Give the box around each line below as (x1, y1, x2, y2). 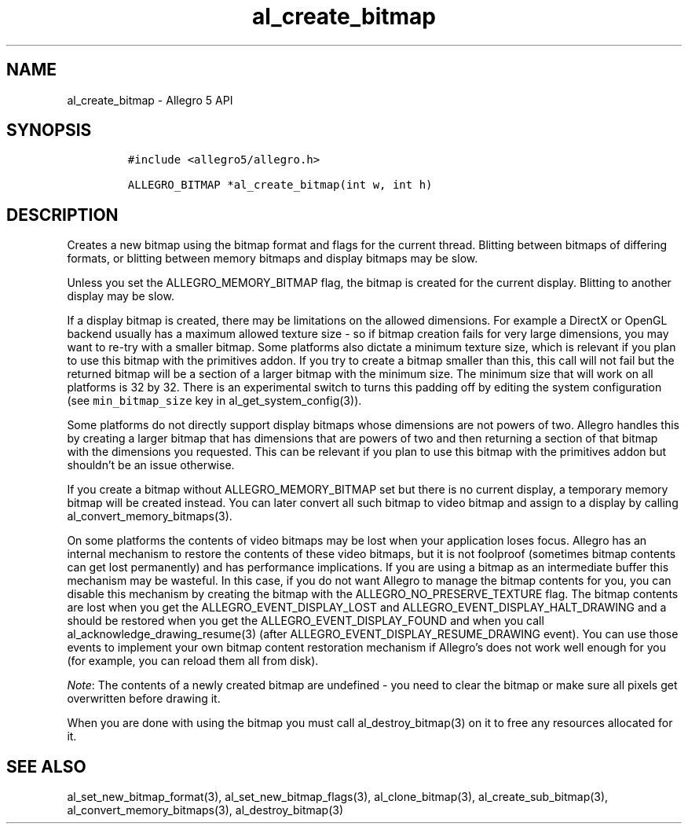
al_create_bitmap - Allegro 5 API (67, 93, 233, 107)
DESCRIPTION (6, 204, 119, 225)
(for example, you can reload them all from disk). (67, 654, 319, 668)
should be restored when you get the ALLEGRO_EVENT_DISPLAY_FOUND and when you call (67, 614, 544, 628)
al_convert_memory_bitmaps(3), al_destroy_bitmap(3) (67, 803, 344, 817)
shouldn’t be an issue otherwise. (67, 458, 235, 472)
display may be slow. (67, 289, 174, 303)
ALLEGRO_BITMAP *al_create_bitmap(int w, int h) (127, 178, 433, 192)
